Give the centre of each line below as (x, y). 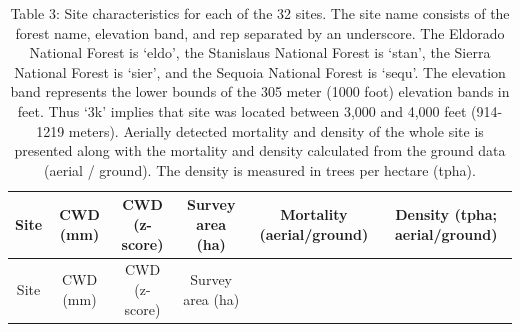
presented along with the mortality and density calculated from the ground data (260, 150)
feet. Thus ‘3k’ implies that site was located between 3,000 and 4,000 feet (242, 110)
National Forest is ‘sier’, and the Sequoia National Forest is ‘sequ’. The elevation (260, 71)
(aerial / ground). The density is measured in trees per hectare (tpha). (260, 169)
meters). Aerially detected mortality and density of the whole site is (276, 130)
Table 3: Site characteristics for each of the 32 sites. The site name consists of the (260, 13)
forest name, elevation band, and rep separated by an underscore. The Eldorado (260, 32)
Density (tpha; (446, 214)
